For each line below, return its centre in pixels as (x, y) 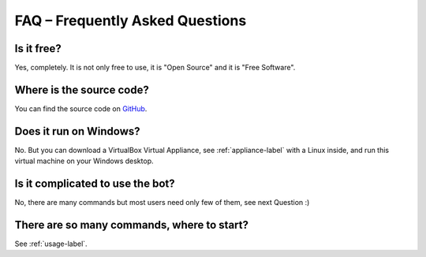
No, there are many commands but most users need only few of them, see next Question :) (162, 203)
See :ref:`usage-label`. (51, 244)
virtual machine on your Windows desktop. (84, 161)
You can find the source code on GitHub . (81, 108)
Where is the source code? (82, 89)
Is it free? (38, 48)
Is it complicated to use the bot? (95, 184)
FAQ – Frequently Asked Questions (131, 20)
